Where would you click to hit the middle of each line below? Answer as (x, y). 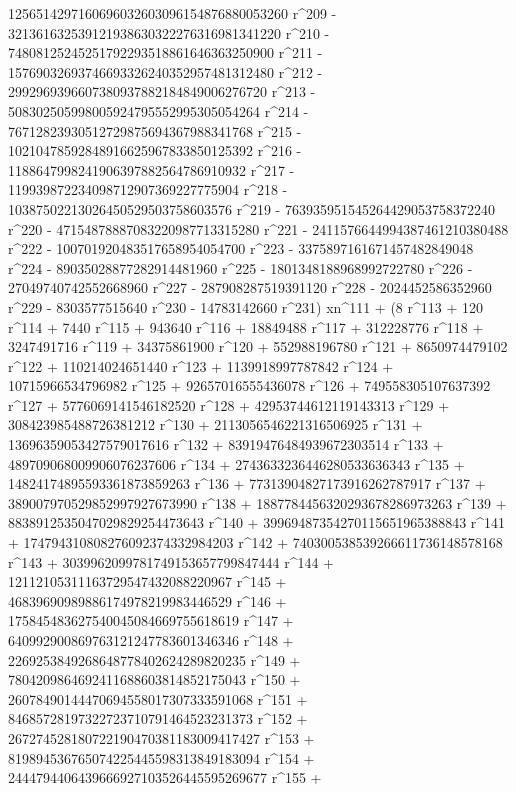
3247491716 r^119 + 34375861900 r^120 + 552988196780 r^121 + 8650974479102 (258, 346)
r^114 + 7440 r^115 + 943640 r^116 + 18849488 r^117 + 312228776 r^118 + (246, 326)
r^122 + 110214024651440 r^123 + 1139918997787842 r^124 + (201, 365)
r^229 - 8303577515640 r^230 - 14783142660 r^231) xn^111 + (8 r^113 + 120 (245, 306)
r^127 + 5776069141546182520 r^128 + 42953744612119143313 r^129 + (229, 404)
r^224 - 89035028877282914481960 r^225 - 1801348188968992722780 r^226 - (240, 267)
